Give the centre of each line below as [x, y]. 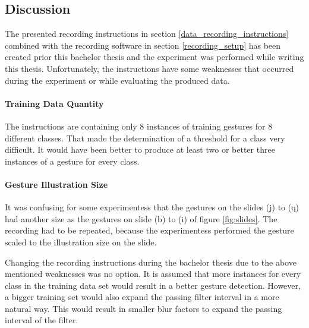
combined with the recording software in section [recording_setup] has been [143, 45]
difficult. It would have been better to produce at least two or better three [140, 149]
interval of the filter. [42, 320]
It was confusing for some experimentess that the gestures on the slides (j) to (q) [152, 207]
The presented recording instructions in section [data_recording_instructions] [147, 34]
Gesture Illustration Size [56, 184]
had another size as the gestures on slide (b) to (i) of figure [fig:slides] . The [141, 218]
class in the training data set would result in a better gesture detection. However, [153, 285]
